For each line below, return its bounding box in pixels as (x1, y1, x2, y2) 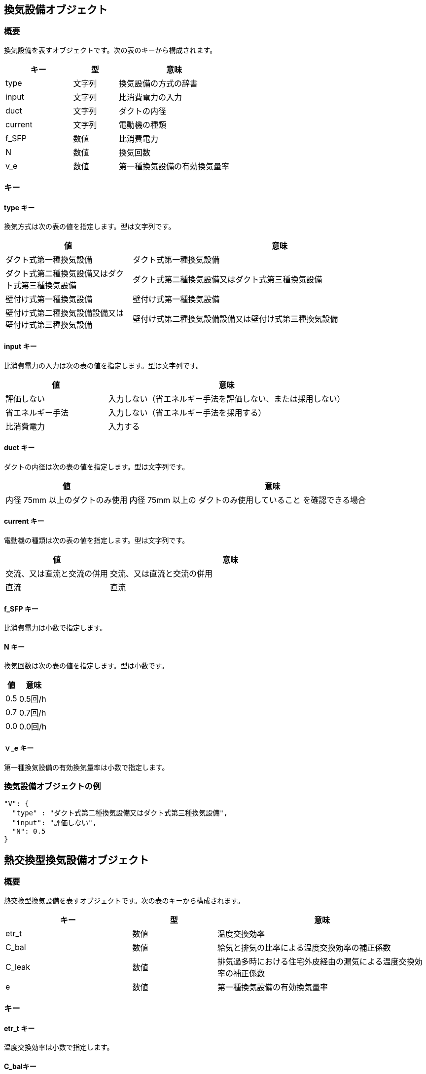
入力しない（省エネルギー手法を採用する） (108, 407, 266, 418)
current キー (4, 517, 44, 526)
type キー (4, 203, 35, 212)
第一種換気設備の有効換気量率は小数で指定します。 (4, 763, 169, 771)
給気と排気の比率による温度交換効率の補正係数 (217, 942, 391, 953)
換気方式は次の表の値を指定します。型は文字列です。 (4, 222, 176, 231)
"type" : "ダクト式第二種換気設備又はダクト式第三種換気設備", (12, 809, 228, 817)
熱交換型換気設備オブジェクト (4, 853, 149, 866)
